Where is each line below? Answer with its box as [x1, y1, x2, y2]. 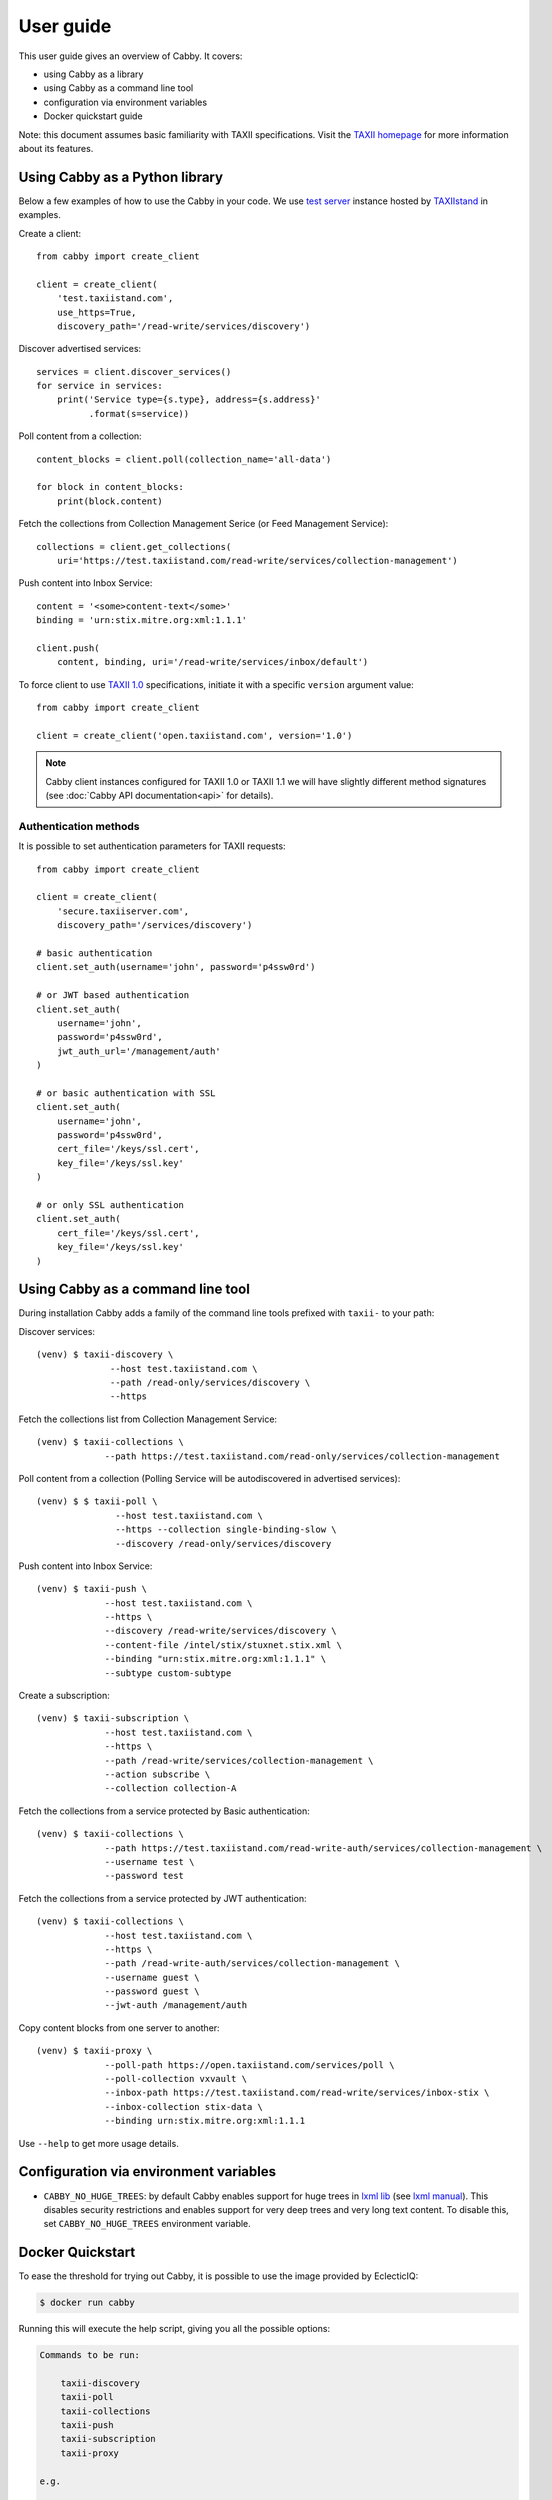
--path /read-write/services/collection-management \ [104, 1755, 374, 1766]
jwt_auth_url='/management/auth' [56, 1045, 222, 1057]
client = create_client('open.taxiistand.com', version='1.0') [36, 730, 353, 741]
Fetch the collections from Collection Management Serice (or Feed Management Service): [18, 518, 389, 530]
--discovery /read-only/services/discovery [115, 1538, 332, 1549]
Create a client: [18, 227, 82, 239]
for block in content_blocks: [36, 481, 185, 493]
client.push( [36, 642, 100, 654]
